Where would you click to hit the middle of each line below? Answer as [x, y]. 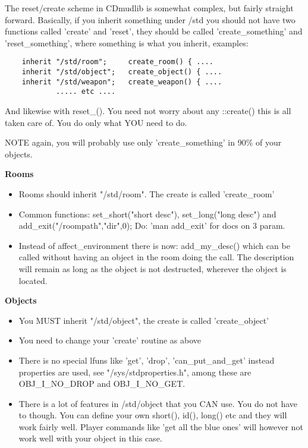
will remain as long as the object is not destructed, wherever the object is [153, 268]
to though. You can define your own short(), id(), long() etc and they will [153, 415]
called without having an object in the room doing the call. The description [156, 257]
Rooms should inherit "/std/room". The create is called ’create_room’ [147, 193]
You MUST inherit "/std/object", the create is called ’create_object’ [144, 320]
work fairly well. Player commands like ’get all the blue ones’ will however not [161, 426]
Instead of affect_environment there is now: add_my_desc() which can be [154, 245]
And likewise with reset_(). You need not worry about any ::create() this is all [148, 111]
